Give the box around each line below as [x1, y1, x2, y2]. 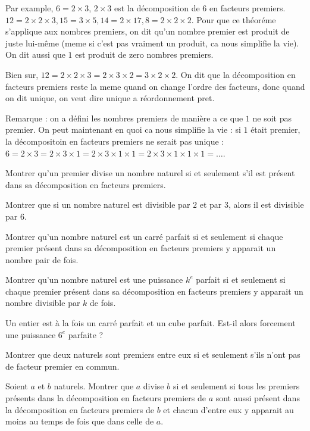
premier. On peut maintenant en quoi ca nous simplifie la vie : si [5, 123, 241, 136]
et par [199, 198, 222, 211]
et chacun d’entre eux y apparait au [163, 403, 294, 416]
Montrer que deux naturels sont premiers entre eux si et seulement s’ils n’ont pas [5, 348, 300, 361]
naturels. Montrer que [54, 380, 134, 392]
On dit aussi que [5, 48, 65, 61]
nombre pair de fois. [5, 253, 79, 266]
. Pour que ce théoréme [191, 13, 276, 26]
